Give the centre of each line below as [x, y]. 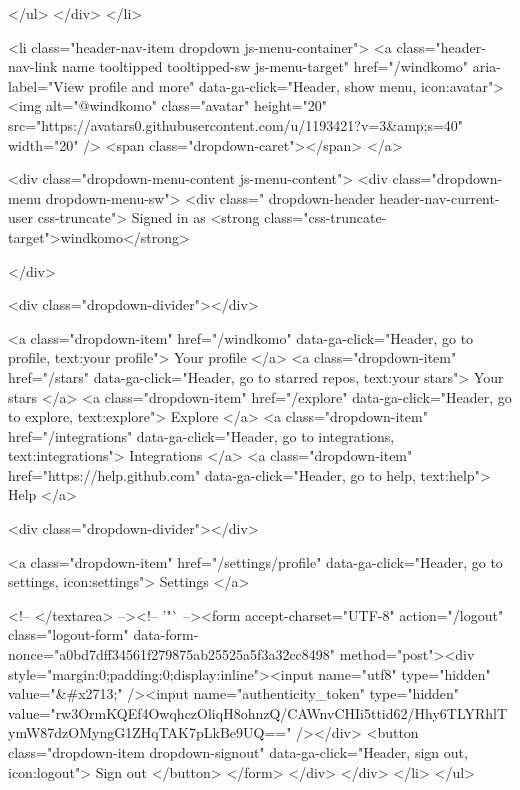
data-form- [166, 634]
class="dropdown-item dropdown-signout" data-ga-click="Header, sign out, [238, 752]
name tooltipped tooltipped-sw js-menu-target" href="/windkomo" [265, 66]
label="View [46, 85]
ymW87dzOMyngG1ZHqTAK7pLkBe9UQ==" [150, 732]
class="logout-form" [68, 634]
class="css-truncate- [325, 217]
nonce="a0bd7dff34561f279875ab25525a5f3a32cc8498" [172, 654]
